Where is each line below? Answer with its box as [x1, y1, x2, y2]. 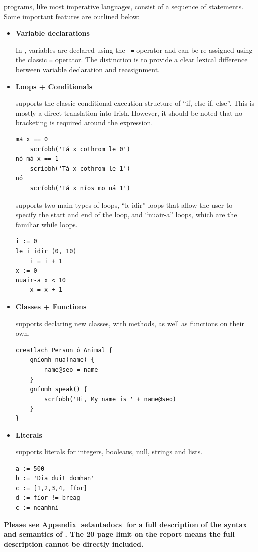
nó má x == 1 [15, 155, 59, 163]
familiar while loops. [15, 219, 78, 229]
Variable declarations [15, 28, 90, 38]
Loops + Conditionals [15, 81, 92, 91]
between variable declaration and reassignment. [15, 64, 160, 75]
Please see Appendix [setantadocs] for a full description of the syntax [4, 519, 247, 529]
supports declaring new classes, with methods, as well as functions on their [15, 318, 244, 328]
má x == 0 [15, 136, 48, 143]
